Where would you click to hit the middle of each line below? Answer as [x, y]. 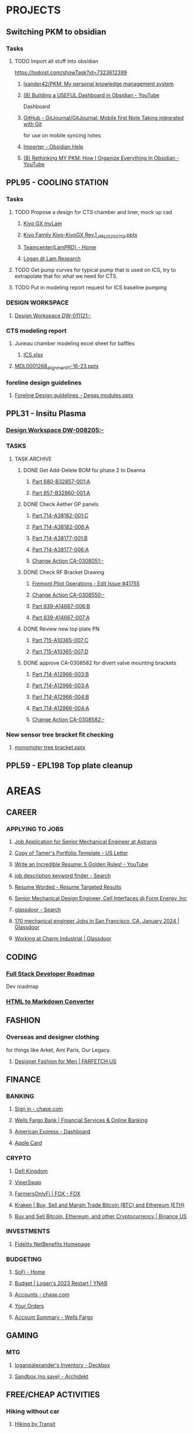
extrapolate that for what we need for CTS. [66, 276]
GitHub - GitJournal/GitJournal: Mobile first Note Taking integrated [104, 118]
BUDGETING [24, 1259]
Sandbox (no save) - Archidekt [51, 1376]
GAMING [23, 1336]
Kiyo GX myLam [43, 223]
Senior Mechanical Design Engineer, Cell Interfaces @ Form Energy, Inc [101, 898]
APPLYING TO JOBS [35, 829]
